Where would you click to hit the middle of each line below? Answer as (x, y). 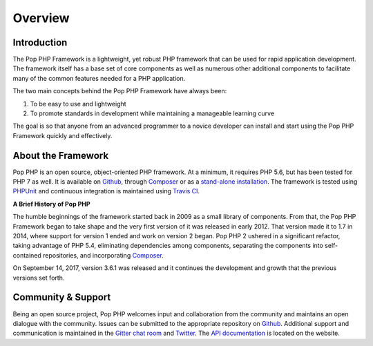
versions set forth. (39, 278)
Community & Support (62, 297)
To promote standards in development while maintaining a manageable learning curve (152, 113)
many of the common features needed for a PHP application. (99, 78)
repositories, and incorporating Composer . (103, 255)
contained (27, 255)
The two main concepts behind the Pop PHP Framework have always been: (120, 91)
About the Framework (61, 155)
